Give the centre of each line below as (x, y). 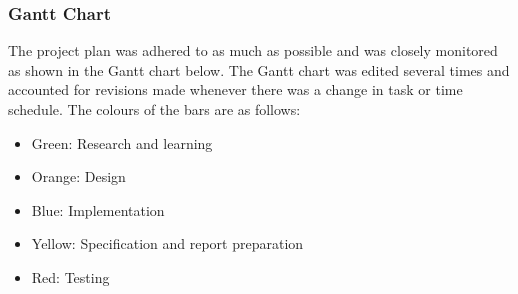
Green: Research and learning (122, 142)
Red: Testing (70, 276)
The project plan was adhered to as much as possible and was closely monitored (253, 50)
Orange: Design (78, 176)
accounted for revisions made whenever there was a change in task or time (235, 89)
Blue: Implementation (98, 209)
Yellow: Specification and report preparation (167, 243)
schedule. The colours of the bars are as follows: (154, 109)
